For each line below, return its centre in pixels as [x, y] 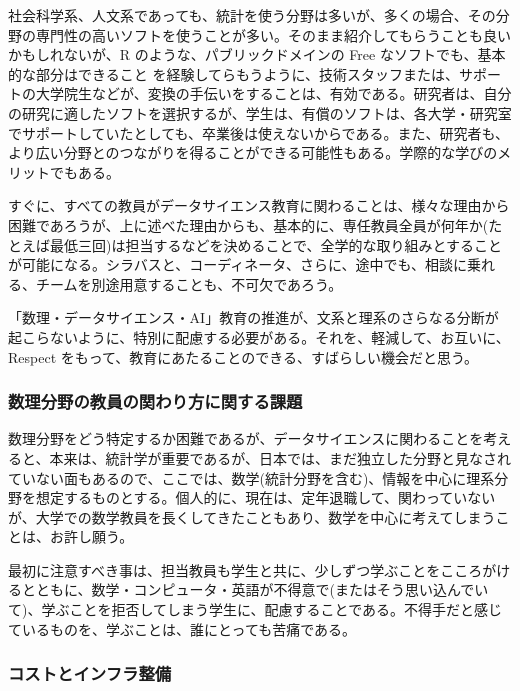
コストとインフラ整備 [90, 673]
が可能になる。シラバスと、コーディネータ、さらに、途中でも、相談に [238, 264]
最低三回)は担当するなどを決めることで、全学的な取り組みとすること [276, 244]
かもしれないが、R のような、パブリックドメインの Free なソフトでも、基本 [257, 54]
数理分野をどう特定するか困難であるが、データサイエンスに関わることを [246, 438]
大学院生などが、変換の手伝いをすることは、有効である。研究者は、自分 [273, 93]
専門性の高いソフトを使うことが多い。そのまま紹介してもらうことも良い [273, 34]
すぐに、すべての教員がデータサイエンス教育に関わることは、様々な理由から [259, 205]
